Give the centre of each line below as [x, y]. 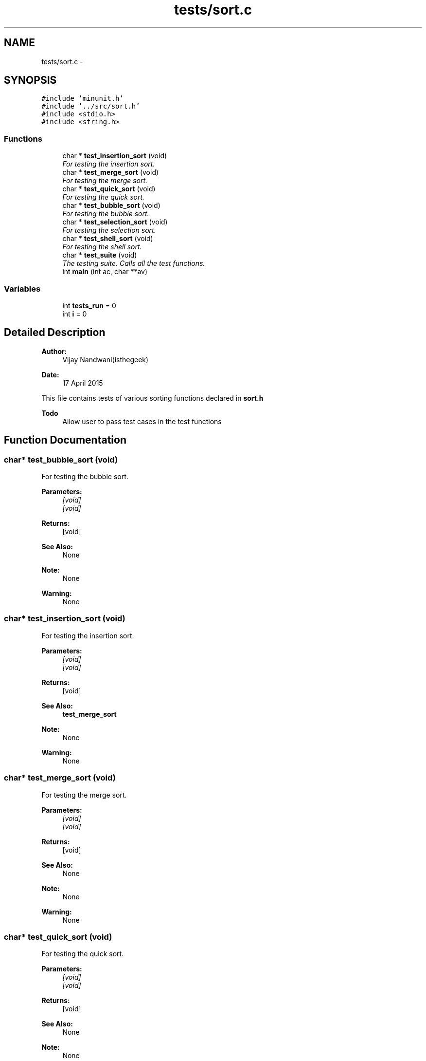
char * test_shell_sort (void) [108, 239]
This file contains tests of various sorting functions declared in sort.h [152, 398]
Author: [54, 351]
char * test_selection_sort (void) [115, 222]
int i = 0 [75, 314]
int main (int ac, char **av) [105, 272]
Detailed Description [55, 333]
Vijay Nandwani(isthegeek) [106, 359]
